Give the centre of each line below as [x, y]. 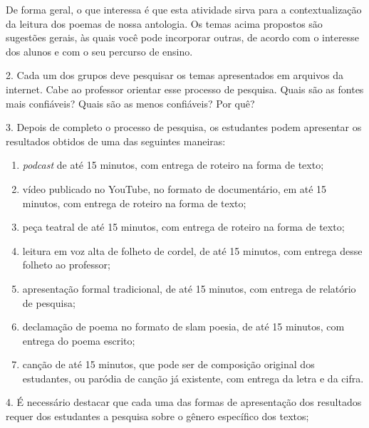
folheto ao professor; [66, 265]
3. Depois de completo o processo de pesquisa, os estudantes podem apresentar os [184, 127]
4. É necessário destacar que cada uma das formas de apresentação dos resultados [184, 402]
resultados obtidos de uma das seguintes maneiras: [116, 141]
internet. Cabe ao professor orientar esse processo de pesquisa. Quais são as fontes [185, 89]
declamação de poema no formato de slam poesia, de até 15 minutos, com [183, 327]
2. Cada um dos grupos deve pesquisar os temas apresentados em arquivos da [175, 75]
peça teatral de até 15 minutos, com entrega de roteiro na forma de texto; [183, 227]
